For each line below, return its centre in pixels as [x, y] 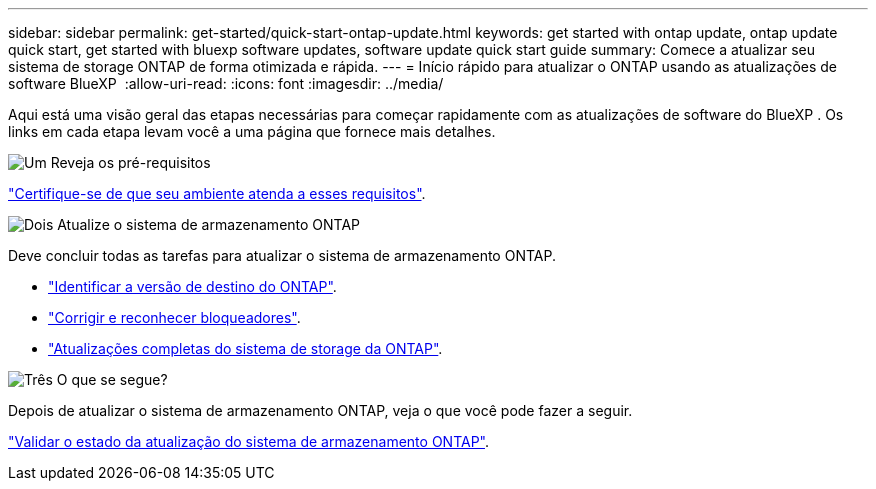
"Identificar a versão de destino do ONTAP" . [192, 286]
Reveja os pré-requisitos [130, 162]
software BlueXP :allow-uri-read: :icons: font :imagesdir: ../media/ [226, 83]
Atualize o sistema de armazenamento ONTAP [209, 224]
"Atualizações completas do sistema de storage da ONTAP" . [245, 348]
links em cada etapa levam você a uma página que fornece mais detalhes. [252, 131]
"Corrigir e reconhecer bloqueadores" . [174, 317]
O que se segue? [112, 379]
